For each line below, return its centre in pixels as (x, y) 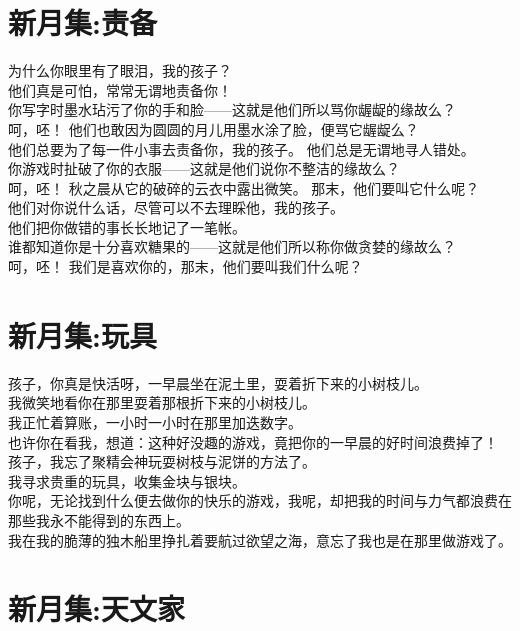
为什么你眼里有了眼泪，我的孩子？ (120, 70)
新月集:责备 (82, 22)
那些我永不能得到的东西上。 (99, 519)
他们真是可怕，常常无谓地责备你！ (120, 89)
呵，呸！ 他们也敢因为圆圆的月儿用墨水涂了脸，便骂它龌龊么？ (213, 128)
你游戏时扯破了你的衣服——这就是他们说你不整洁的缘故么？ (204, 168)
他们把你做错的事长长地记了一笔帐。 (127, 226)
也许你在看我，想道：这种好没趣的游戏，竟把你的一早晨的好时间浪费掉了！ (253, 441)
